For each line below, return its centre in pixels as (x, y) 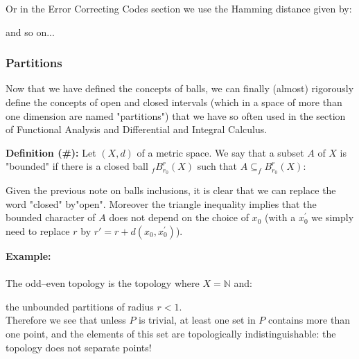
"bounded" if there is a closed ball (77, 166)
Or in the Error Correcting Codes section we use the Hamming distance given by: (179, 8)
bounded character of (51, 217)
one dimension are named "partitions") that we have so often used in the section (176, 115)
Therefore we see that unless (66, 320)
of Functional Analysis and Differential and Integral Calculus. (137, 129)
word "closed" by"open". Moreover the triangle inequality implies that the (161, 203)
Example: (28, 256)
